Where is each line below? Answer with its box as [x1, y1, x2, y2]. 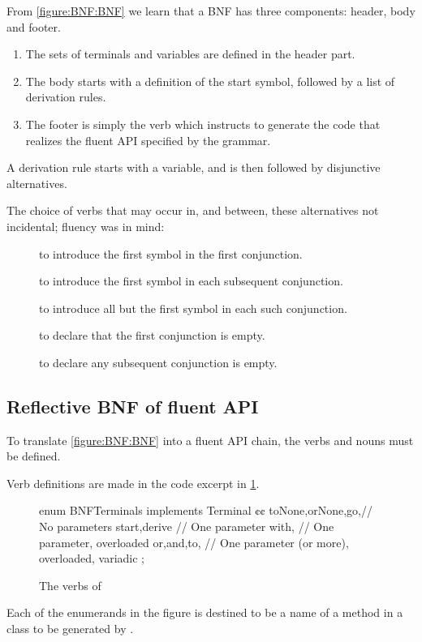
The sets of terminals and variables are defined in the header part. [25, 45, 355, 62]
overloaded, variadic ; [39, 550, 144, 567]
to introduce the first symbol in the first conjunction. [39, 245, 303, 262]
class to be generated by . [6, 620, 134, 637]
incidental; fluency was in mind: [6, 217, 165, 234]
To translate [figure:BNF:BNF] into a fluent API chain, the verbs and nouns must [6, 431, 414, 448]
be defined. [6, 447, 61, 464]
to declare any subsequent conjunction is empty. [39, 353, 278, 370]
